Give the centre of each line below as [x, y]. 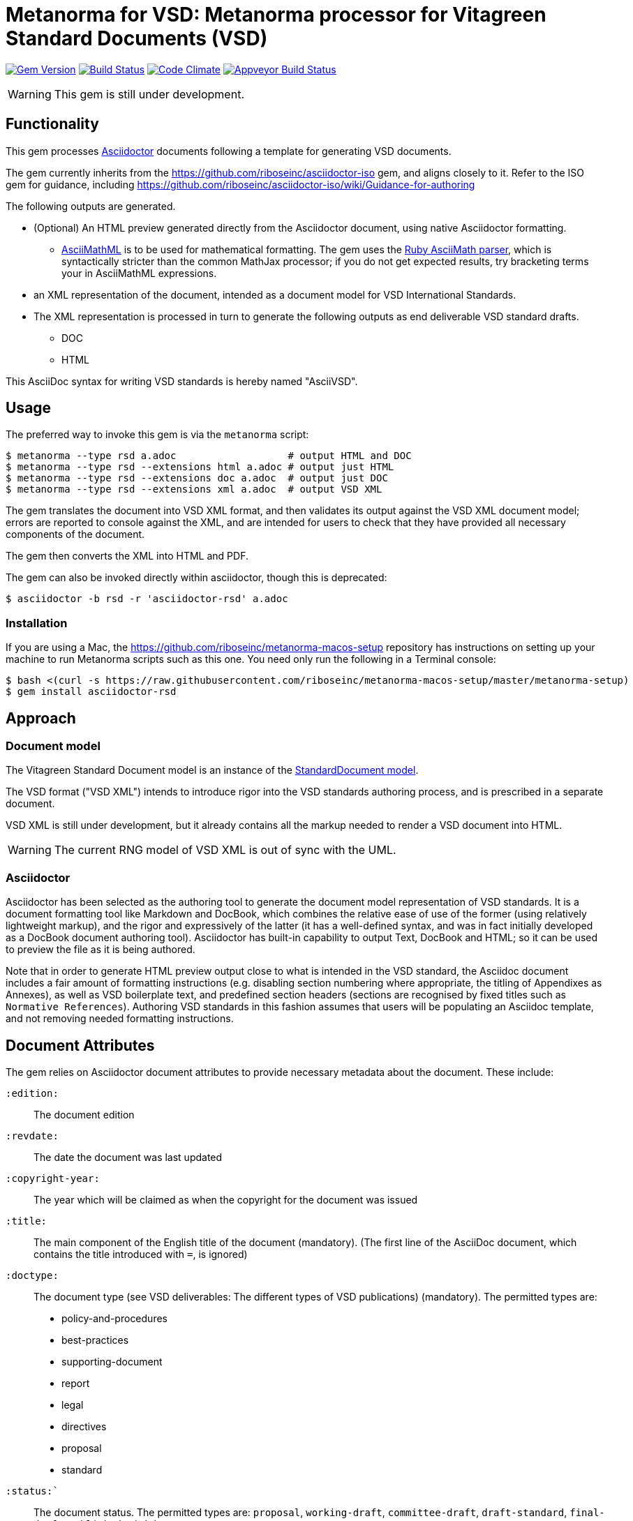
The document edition [84, 1115]
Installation [37, 623]
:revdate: [32, 1136]
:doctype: [32, 1275]
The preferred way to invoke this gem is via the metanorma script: [157, 435]
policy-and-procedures [114, 1318]
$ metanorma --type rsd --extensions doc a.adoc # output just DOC [197, 478]
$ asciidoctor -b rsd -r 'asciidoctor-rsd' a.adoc [147, 599]
